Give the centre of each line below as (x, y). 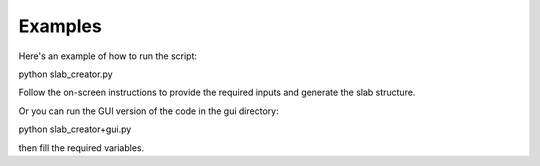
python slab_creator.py (66, 74)
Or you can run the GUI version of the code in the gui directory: (148, 111)
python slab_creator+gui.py (75, 129)
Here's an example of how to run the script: (108, 56)
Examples (60, 26)
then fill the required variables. (81, 147)
